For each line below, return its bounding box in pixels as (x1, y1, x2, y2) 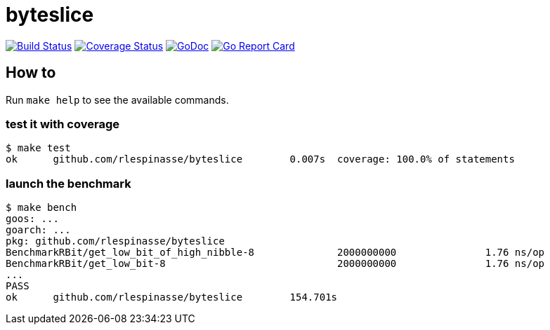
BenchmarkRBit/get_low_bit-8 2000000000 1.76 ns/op (6, 258, 545, 270)
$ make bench (6, 202, 77, 214)
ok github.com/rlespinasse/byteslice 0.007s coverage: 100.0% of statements (6, 153, 515, 165)
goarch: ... (6, 224, 71, 236)
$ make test (6, 142, 71, 154)
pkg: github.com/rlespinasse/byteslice (6, 235, 225, 247)
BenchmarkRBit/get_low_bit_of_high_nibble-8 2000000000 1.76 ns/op (6, 247, 545, 259)
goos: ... (6, 213, 59, 225)
